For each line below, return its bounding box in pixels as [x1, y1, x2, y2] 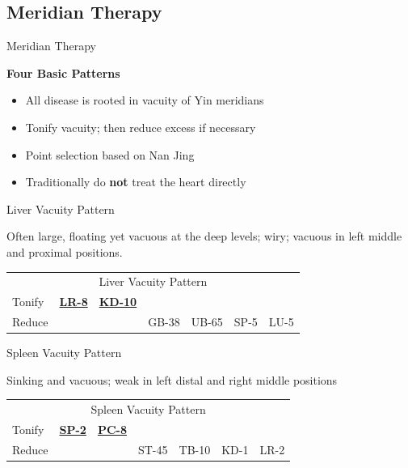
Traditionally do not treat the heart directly [25, 173, 246, 190]
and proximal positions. [6, 243, 123, 260]
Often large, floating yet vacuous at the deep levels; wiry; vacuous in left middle [6, 228, 402, 245]
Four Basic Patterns [6, 64, 120, 81]
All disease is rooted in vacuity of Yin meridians [25, 91, 264, 108]
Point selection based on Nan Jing [25, 146, 195, 163]
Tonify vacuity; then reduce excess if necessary [25, 118, 256, 135]
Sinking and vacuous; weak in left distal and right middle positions [6, 371, 338, 388]
